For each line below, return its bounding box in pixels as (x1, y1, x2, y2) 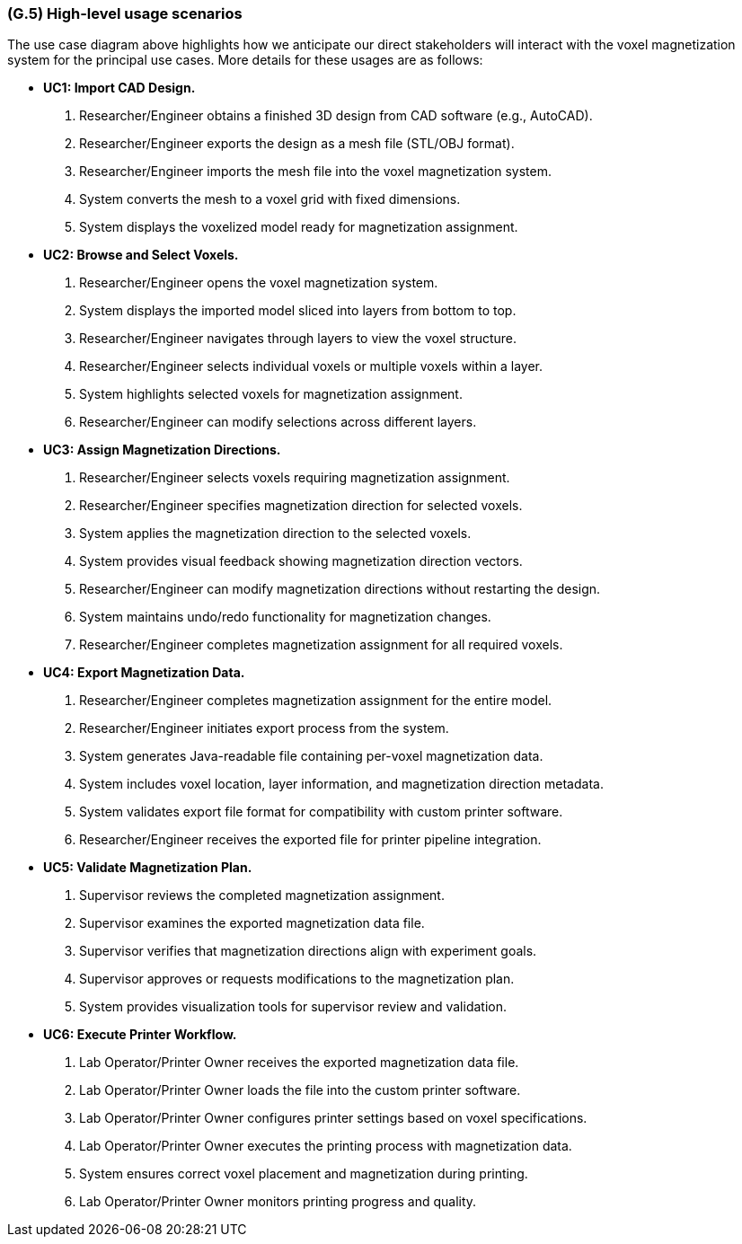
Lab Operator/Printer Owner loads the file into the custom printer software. (79, 1082, 521, 1098)
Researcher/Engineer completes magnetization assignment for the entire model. (79, 693, 552, 709)
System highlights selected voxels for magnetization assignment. (79, 386, 463, 402)
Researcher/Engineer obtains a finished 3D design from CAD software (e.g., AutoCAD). (79, 108, 593, 124)
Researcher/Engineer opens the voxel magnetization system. (79, 275, 438, 291)
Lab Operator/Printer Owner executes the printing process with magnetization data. (79, 1138, 572, 1154)
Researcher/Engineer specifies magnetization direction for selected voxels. (79, 498, 523, 514)
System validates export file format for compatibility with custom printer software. (79, 804, 563, 820)
